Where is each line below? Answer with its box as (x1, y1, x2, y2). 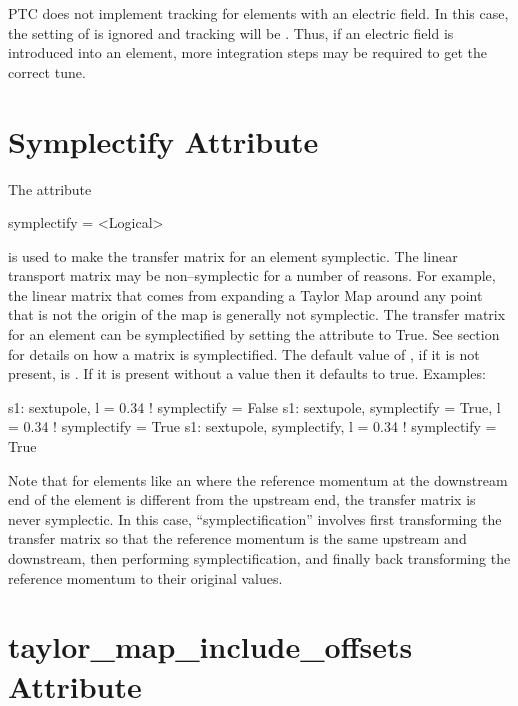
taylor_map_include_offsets (8, 626, 413, 667)
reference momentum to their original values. (8, 567, 283, 588)
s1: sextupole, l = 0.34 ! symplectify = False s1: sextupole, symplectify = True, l (8, 396, 501, 417)
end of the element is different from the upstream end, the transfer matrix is (8, 489, 476, 510)
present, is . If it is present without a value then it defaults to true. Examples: (8, 363, 486, 384)
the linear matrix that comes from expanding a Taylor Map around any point (8, 284, 483, 305)
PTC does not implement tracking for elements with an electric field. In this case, (8, 3, 509, 23)
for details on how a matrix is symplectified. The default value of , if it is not (8, 343, 480, 364)
